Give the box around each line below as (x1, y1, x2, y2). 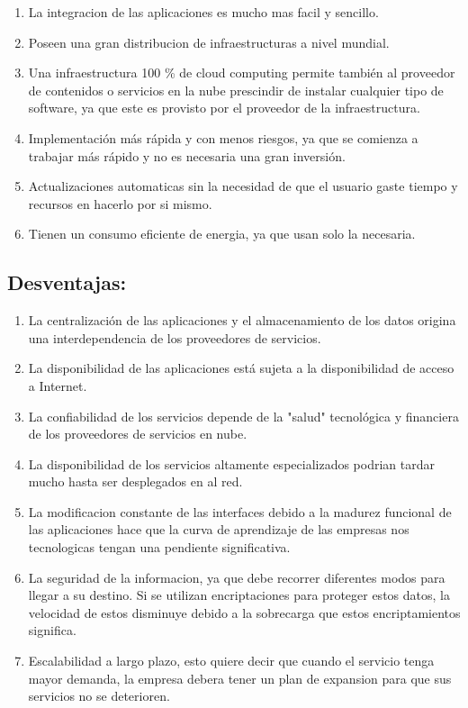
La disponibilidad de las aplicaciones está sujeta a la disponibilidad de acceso (28, 359, 454, 377)
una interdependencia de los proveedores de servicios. (28, 328, 321, 347)
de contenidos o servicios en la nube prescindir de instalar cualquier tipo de (28, 80, 444, 99)
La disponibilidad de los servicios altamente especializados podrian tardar (28, 454, 435, 473)
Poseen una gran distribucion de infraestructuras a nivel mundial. (28, 32, 390, 51)
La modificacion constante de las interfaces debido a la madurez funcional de (28, 502, 452, 521)
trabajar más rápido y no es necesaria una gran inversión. (28, 146, 346, 165)
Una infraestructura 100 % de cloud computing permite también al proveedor (28, 63, 455, 82)
